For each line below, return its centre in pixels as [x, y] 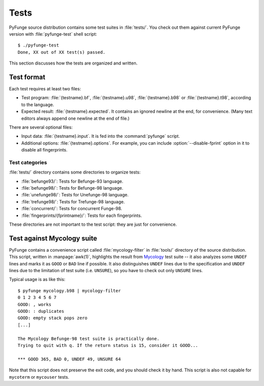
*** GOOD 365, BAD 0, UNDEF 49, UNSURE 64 [69, 359]
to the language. [38, 105]
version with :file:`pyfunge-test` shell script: [53, 34]
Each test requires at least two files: [45, 89]
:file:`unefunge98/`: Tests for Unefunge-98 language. [75, 195]
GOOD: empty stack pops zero [53, 318]
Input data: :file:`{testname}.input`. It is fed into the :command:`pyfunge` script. [101, 136]
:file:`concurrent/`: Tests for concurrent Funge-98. [72, 209]
